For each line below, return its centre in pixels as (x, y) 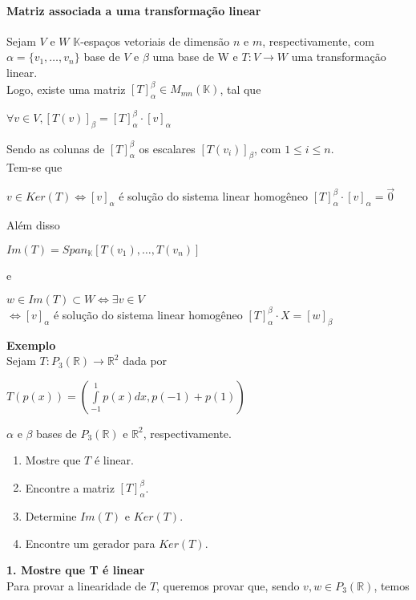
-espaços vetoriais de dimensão (155, 41)
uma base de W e (195, 57)
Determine (51, 516)
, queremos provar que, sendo (228, 586)
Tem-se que (34, 167)
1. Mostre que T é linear (76, 570)
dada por (145, 361)
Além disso (33, 225)
